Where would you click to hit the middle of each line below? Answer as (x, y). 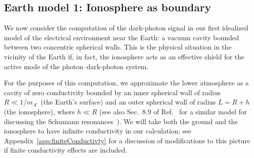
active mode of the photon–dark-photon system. (76, 66)
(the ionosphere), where (40, 111)
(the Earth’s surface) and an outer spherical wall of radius (128, 102)
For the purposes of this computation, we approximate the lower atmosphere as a (127, 83)
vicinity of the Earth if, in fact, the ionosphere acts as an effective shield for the (124, 56)
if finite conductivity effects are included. (66, 150)
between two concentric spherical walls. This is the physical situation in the (118, 47)
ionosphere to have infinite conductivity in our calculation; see (98, 131)
